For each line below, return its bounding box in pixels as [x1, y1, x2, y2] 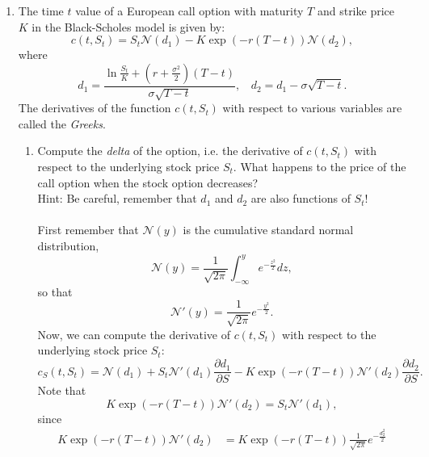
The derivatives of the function [18, 99, 171, 116]
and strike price [317, 2, 394, 19]
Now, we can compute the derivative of [37, 325, 230, 342]
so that [37, 283, 73, 300]
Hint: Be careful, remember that [37, 190, 197, 207]
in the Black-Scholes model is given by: [32, 18, 225, 35]
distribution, [37, 237, 99, 254]
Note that [37, 382, 86, 399]
